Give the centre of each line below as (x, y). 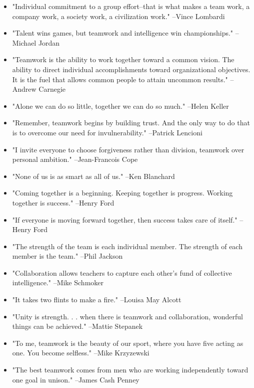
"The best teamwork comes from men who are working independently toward (130, 370)
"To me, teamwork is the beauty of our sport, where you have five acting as (128, 343)
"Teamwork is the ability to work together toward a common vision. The (123, 59)
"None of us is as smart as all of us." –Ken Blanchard (93, 176)
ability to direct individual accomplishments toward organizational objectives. (131, 69)
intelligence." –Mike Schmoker (58, 282)
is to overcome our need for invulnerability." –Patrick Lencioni (107, 132)
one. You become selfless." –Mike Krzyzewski (81, 353)
